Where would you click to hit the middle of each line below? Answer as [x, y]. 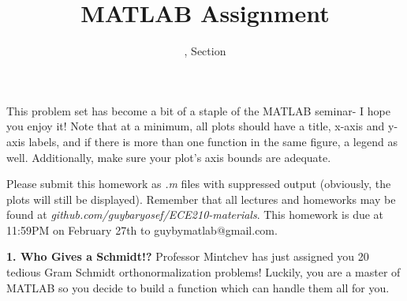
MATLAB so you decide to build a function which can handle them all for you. [198, 287]
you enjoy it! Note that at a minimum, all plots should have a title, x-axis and [196, 126]
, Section [205, 51]
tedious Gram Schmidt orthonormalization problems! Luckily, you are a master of [203, 272]
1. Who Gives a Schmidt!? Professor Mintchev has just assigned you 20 [188, 256]
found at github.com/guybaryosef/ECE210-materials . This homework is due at [195, 214]
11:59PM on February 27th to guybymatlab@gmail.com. [142, 230]
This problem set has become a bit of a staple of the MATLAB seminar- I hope [198, 110]
